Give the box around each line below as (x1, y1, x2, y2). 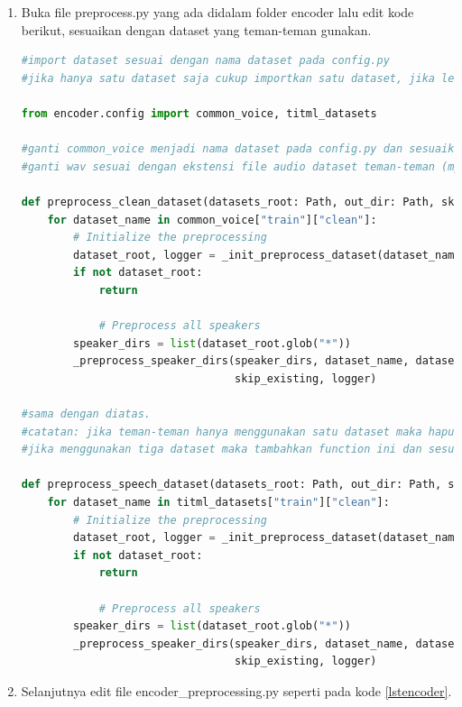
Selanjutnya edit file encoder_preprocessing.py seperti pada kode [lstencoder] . (21, 681, 452, 700)
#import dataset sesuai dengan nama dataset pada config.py (21, 54, 390, 68)
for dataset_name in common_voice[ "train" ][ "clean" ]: (47, 213, 377, 226)
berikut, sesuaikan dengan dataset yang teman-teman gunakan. (21, 20, 372, 39)
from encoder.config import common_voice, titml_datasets (21, 106, 377, 120)
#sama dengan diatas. (21, 408, 151, 421)
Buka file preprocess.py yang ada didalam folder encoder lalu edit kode (21, 3, 414, 21)
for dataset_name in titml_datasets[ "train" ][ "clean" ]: (47, 496, 390, 510)
